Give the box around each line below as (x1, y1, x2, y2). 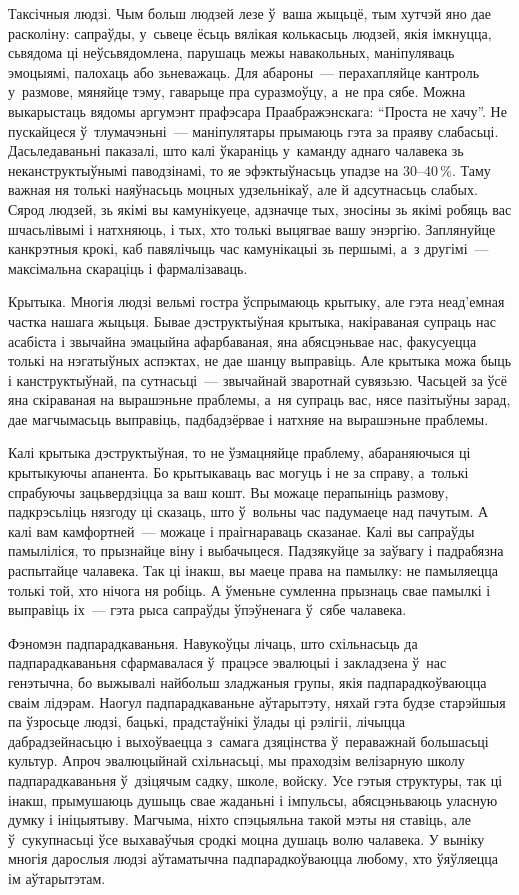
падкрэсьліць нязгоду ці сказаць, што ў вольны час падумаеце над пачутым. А (8, 501, 489, 522)
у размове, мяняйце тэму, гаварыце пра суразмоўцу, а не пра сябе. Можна (8, 81, 466, 102)
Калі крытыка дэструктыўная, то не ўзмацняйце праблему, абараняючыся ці (8, 442, 471, 463)
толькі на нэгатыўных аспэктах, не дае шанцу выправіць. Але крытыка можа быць (8, 350, 512, 371)
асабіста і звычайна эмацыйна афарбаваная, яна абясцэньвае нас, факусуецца (8, 330, 477, 351)
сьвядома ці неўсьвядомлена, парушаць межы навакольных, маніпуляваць (8, 42, 455, 63)
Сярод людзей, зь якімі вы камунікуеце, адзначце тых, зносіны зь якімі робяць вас (8, 198, 512, 219)
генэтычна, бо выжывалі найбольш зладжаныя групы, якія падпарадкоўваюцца (8, 672, 487, 692)
